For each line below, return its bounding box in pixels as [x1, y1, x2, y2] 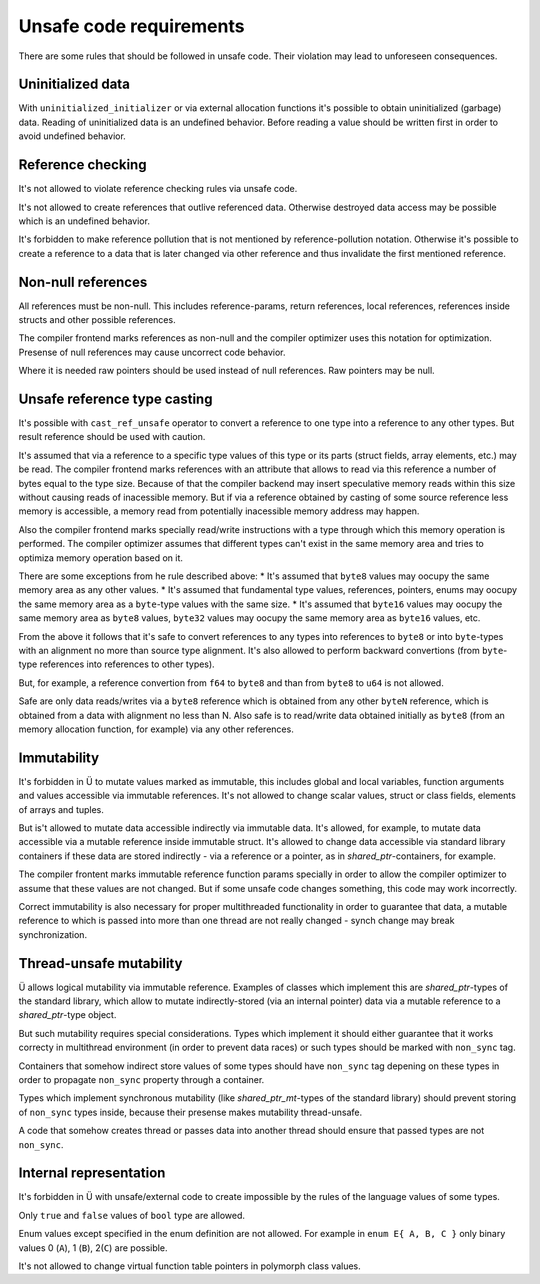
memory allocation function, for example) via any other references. [18, 723, 294, 735]
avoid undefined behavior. [18, 130, 127, 142]
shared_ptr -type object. [18, 1009, 117, 1021]
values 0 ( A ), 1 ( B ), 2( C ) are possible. [18, 1241, 168, 1254]
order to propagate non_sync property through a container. [18, 1073, 265, 1085]
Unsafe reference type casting [18, 390, 213, 407]
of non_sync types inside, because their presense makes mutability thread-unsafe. [18, 1106, 363, 1118]
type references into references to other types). [18, 658, 215, 670]
